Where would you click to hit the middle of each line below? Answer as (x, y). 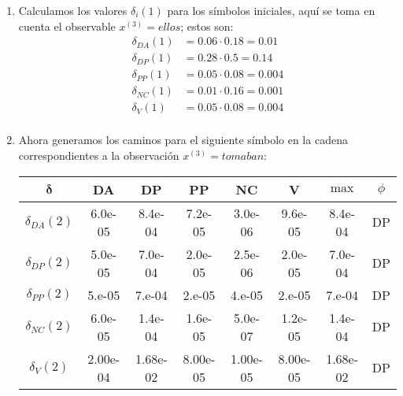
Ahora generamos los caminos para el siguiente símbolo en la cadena (183, 140)
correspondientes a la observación (99, 155)
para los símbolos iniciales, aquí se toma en (271, 10)
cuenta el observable (67, 26)
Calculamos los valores (73, 10)
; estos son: (207, 26)
